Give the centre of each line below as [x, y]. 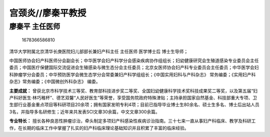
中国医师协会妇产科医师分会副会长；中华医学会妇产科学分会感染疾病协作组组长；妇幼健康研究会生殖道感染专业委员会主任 [134, 60]
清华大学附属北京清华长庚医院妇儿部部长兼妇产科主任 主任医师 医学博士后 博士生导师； [99, 51]
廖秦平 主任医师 [35, 26]
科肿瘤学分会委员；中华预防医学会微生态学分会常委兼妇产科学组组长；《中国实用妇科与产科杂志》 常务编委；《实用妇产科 [132, 74]
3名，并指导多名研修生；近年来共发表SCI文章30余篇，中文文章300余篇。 [84, 111]
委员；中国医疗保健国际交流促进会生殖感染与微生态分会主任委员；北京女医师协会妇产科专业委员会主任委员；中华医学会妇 [134, 67]
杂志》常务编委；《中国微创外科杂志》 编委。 [55, 81]
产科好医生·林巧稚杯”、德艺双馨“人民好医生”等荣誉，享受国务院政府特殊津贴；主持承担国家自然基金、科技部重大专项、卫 [133, 97]
